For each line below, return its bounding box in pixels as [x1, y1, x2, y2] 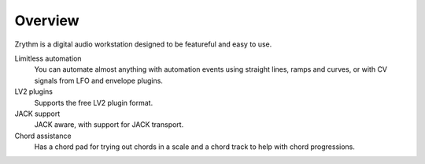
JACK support [14, 109, 61, 118]
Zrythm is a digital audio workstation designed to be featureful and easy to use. [14, 39, 272, 49]
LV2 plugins [14, 87, 53, 96]
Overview [14, 12, 79, 29]
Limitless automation [14, 54, 82, 63]
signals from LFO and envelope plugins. [34, 76, 163, 85]
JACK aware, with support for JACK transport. [34, 120, 184, 129]
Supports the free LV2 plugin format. [34, 98, 153, 107]
